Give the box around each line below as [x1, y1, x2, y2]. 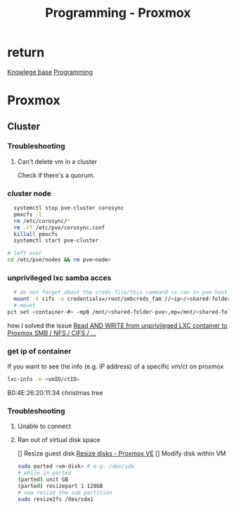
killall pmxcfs [13, 231, 58, 238]
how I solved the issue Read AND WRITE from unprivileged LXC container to [7, 321, 228, 330]
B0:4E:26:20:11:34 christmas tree [7, 389, 103, 397]
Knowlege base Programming [7, 67, 93, 76]
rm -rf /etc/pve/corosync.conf [13, 224, 105, 231]
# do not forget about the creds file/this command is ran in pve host [13, 289, 228, 296]
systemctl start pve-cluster [13, 237, 99, 244]
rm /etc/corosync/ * [13, 217, 71, 224]
